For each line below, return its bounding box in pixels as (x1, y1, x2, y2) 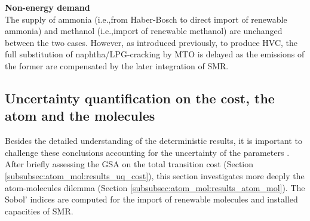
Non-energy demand (5, 1, 90, 13)
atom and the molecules (5, 106, 155, 125)
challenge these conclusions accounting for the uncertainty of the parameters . (5, 146, 290, 158)
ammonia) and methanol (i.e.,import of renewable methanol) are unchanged (5, 24, 283, 37)
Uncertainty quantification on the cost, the (5, 88, 275, 107)
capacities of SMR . (5, 204, 73, 217)
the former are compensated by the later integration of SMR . (5, 59, 229, 72)
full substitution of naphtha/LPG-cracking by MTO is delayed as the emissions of (5, 48, 305, 60)
